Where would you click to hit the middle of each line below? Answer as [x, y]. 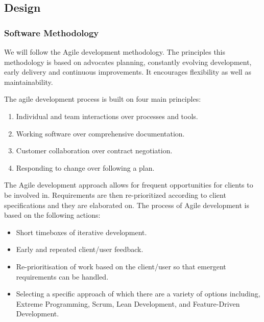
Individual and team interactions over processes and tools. [107, 116]
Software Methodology [52, 32]
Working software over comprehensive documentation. [100, 133]
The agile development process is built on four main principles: [103, 99]
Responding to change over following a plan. [85, 167]
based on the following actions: [52, 215]
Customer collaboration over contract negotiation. [94, 151]
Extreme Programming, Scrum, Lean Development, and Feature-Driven [128, 303]
